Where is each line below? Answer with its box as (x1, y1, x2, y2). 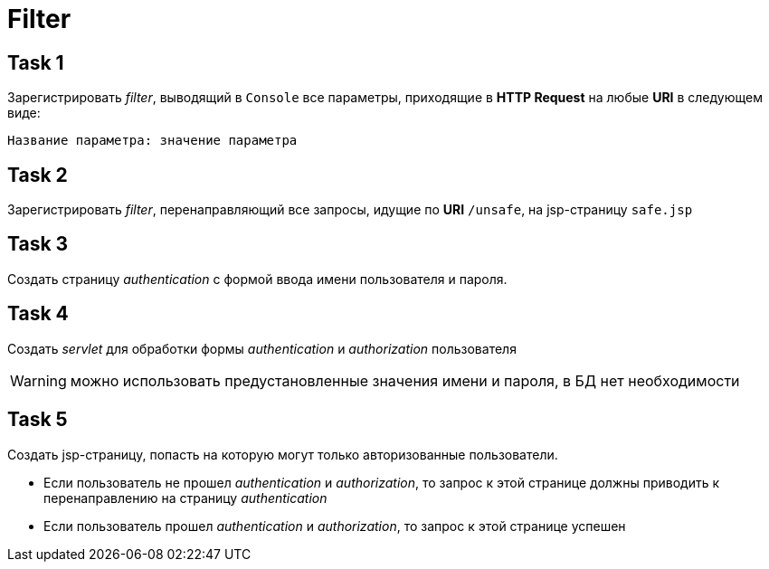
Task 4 (7, 302, 69, 326)
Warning (10, 371, 67, 390)
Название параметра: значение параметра (7, 133, 298, 148)
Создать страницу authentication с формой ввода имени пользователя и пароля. (7, 270, 508, 287)
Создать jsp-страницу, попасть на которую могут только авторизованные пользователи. (7, 446, 558, 462)
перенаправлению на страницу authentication (43, 489, 328, 506)
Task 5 (7, 408, 68, 431)
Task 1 (7, 51, 64, 74)
